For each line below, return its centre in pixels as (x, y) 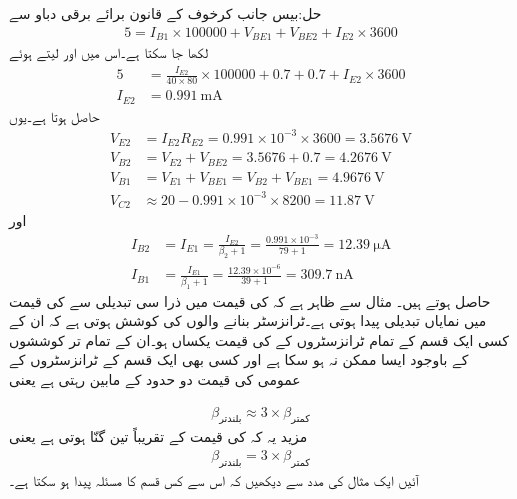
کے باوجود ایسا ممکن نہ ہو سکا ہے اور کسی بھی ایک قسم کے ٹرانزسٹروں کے (239, 359)
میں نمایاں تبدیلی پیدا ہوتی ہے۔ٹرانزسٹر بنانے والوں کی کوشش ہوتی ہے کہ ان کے (248, 320)
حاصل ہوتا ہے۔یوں (54, 115)
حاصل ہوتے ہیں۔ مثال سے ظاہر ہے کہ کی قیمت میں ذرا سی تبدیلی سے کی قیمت (250, 300)
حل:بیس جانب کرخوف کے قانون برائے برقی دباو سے (165, 13)
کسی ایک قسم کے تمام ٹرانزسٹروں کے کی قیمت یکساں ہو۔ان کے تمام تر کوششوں (259, 339)
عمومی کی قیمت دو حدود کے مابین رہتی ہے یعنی (155, 378)
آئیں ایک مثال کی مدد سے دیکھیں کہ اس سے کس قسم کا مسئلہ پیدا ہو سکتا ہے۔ (214, 479)
